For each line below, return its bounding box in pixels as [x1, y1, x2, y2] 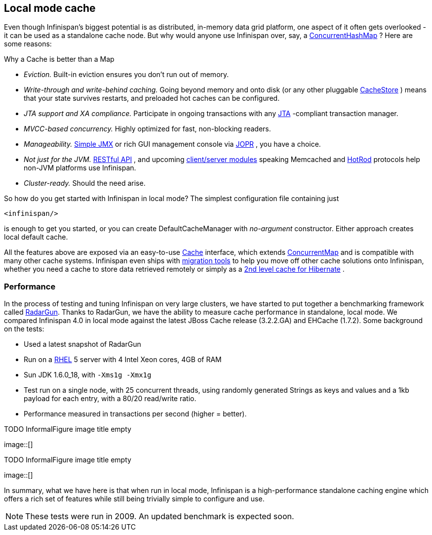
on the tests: [4, 325, 44, 333]
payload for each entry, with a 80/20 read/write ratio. [24, 394, 196, 403]
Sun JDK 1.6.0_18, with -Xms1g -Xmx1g [24, 370, 152, 379]
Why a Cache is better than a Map [4, 55, 115, 64]
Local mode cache [4, 2, 96, 14]
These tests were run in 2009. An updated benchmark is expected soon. [25, 511, 294, 522]
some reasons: [4, 40, 52, 48]
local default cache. [4, 233, 68, 242]
